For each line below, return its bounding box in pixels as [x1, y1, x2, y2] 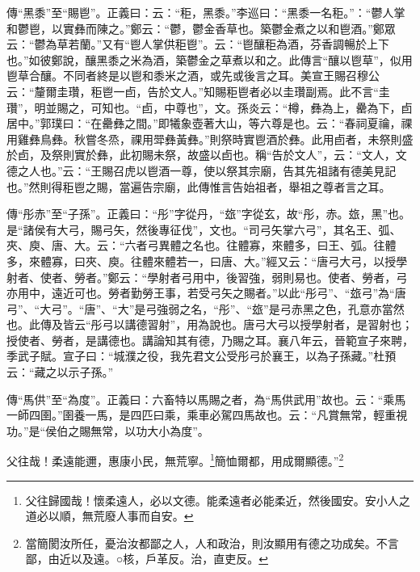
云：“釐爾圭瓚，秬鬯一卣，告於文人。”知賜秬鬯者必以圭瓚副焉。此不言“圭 [6, 82, 390, 99]
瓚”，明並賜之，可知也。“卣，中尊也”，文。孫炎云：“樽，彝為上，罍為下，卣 [6, 99, 413, 116]
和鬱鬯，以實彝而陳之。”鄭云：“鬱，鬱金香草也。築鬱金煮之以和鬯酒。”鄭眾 [6, 19, 396, 36]
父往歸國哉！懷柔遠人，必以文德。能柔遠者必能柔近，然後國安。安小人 [25, 491, 399, 508]
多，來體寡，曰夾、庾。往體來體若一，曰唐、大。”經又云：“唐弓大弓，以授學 [6, 252, 408, 269]
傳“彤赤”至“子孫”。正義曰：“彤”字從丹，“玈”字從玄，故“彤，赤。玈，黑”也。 [6, 205, 411, 222]
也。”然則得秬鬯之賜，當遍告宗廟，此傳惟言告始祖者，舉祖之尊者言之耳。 [6, 178, 391, 195]
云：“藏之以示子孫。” [6, 364, 114, 381]
